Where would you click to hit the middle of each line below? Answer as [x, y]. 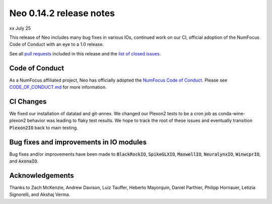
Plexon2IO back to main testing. [44, 127]
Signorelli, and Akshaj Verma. [40, 194]
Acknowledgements [42, 176]
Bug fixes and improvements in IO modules [78, 142]
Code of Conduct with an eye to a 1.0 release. [57, 44]
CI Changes [28, 101]
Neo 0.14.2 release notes [62, 13]
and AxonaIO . [24, 161]
